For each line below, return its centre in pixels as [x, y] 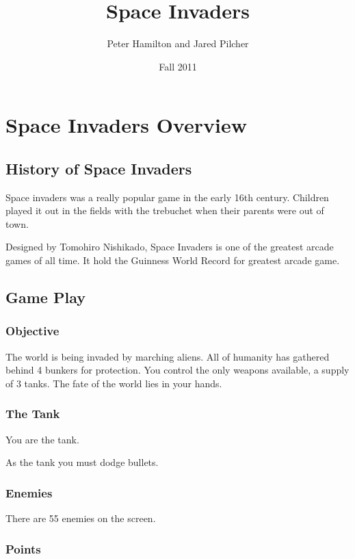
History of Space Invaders [99, 168]
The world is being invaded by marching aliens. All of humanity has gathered [168, 356]
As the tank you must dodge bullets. [82, 462]
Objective [32, 331]
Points [23, 548]
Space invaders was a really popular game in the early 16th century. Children [167, 197]
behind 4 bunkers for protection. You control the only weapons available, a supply [177, 370]
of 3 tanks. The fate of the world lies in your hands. [114, 383]
